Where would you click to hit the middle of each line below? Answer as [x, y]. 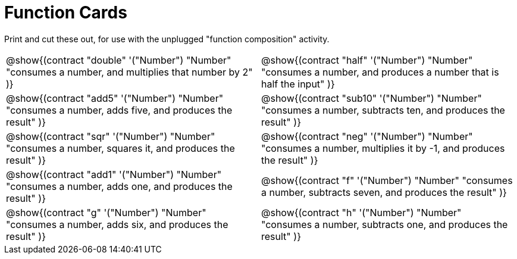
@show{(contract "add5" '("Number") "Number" [115, 98]
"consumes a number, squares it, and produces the [120, 148]
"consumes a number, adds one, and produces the [119, 186]
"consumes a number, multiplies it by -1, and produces [383, 148]
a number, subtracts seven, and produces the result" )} [384, 192]
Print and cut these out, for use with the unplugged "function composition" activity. [167, 39]
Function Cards [66, 13]
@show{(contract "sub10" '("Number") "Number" [372, 98]
